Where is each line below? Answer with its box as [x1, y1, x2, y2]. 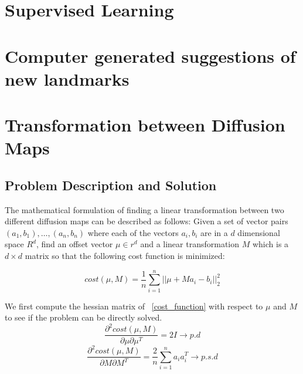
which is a [252, 238, 289, 250]
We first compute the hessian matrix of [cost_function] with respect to [5, 299, 263, 312]
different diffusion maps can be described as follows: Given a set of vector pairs [5, 215, 288, 227]
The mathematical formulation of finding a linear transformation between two [5, 203, 284, 215]
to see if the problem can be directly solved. [5, 311, 162, 324]
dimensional [237, 226, 280, 238]
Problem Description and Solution [5, 176, 217, 194]
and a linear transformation [140, 238, 240, 250]
